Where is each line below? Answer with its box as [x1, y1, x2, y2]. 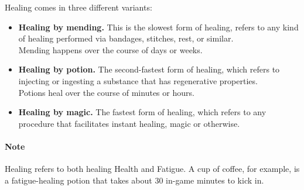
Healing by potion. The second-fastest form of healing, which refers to [18, 63, 280, 75]
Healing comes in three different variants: [5, 1, 152, 13]
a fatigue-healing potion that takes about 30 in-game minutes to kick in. [5, 174, 264, 186]
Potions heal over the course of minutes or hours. [18, 86, 194, 98]
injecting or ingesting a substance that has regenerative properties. [18, 74, 258, 87]
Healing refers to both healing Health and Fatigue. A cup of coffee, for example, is [5, 163, 300, 175]
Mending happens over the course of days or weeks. [18, 43, 203, 56]
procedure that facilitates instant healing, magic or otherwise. [18, 117, 240, 129]
